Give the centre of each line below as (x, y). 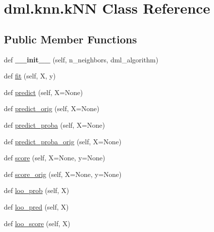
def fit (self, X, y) (30, 76)
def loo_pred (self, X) (36, 206)
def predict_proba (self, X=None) (55, 125)
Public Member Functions (70, 39)
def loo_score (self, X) (37, 223)
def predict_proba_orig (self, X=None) (63, 141)
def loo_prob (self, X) (37, 190)
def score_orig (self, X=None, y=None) (63, 174)
